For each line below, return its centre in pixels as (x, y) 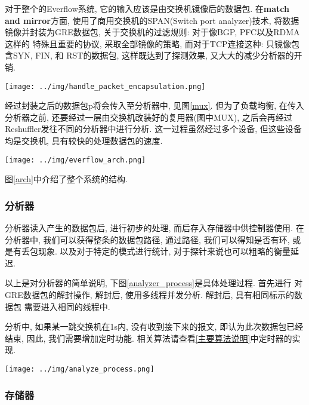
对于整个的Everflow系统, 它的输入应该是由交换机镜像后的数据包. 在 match (147, 8)
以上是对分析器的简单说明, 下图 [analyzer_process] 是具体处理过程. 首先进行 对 (154, 283)
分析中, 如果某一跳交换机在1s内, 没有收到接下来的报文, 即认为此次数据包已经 (154, 326)
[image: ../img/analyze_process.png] (80, 369)
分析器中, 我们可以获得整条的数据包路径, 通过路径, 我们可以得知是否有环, (147, 239)
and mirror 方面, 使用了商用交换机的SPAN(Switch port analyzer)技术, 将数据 (152, 20)
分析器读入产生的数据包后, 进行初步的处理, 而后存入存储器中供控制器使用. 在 (154, 228)
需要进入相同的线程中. (67, 306)
